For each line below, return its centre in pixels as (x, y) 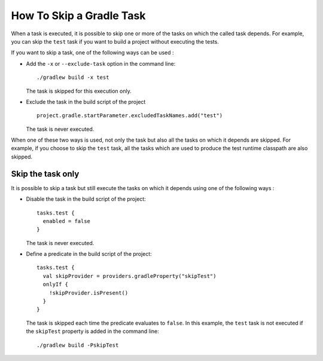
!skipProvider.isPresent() (89, 293)
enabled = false (67, 221)
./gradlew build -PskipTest (78, 345)
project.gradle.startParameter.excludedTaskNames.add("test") (130, 116)
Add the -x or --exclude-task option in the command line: (101, 63)
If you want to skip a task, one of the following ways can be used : (92, 53)
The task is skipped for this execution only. (79, 91)
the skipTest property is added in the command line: (92, 331)
